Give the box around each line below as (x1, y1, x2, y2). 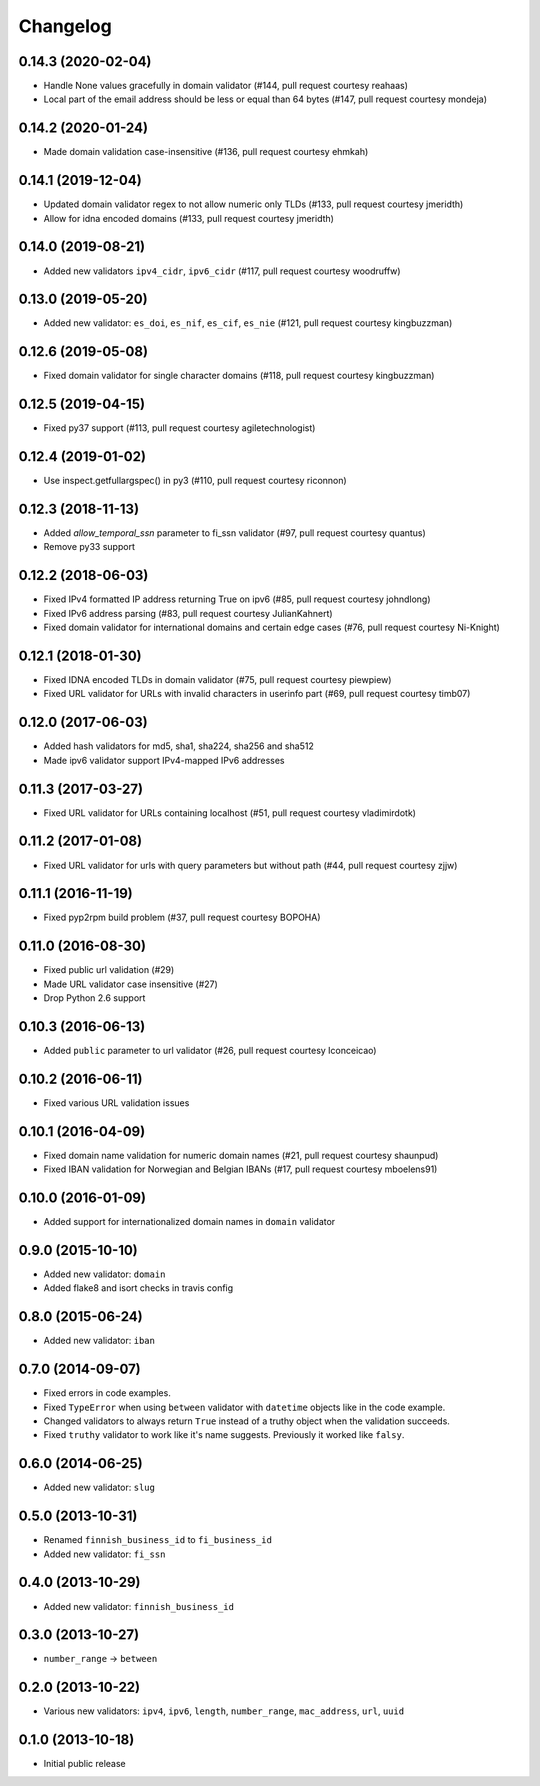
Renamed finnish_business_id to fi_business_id (43, 1534, 272, 1546)
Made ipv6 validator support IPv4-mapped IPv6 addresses (43, 754, 285, 766)
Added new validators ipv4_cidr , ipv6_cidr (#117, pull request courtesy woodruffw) (43, 265, 401, 277)
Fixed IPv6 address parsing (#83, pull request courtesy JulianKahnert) (43, 607, 334, 619)
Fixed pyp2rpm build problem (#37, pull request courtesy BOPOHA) (43, 911, 321, 924)
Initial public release (43, 1758, 127, 1770)
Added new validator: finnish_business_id (43, 1600, 235, 1612)
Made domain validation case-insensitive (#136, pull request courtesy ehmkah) (43, 146, 369, 158)
